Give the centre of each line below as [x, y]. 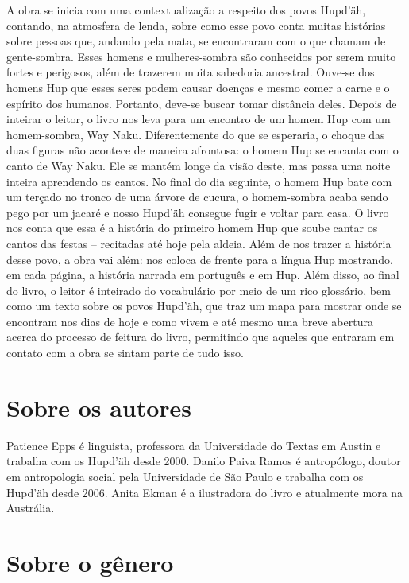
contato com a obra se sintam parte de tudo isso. [125, 353]
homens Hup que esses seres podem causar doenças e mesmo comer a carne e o [198, 87]
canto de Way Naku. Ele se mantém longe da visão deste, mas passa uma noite [199, 165]
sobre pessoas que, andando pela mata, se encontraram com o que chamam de [196, 41]
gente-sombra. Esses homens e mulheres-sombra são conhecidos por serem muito [201, 56]
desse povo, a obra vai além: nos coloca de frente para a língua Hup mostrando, [200, 259]
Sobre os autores [99, 407]
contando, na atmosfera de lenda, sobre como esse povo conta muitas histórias [196, 25]
